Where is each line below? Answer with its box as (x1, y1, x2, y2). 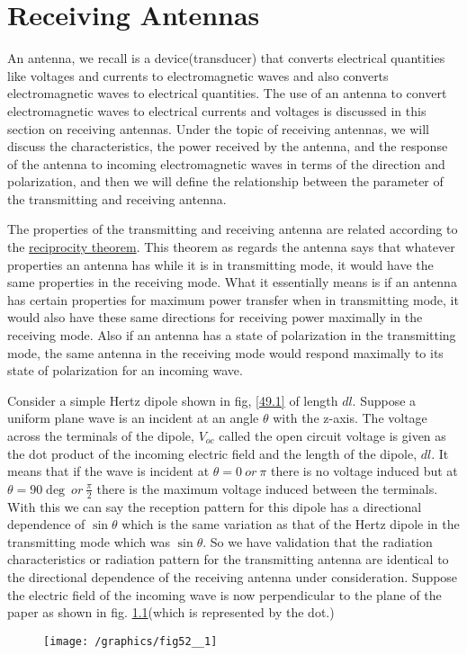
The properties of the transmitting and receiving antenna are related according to (7, 220, 458, 238)
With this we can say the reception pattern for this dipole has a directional (7, 497, 422, 516)
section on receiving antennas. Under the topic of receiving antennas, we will (7, 119, 429, 138)
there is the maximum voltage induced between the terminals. (96, 479, 438, 498)
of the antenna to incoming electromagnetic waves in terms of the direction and (7, 154, 445, 173)
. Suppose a (352, 390, 417, 409)
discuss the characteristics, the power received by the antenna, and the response (7, 137, 448, 156)
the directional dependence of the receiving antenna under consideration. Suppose (7, 567, 458, 586)
